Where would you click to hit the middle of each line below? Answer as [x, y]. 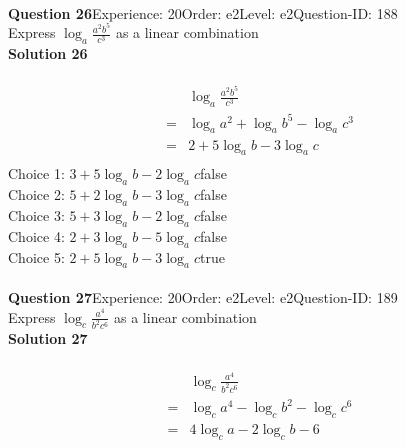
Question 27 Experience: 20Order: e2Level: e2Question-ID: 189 [203, 296]
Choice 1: [36, 173]
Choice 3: [36, 214]
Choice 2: [36, 194]
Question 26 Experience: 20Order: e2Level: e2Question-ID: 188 [203, 12]
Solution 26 [48, 53]
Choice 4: [36, 235]
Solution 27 [48, 338]
